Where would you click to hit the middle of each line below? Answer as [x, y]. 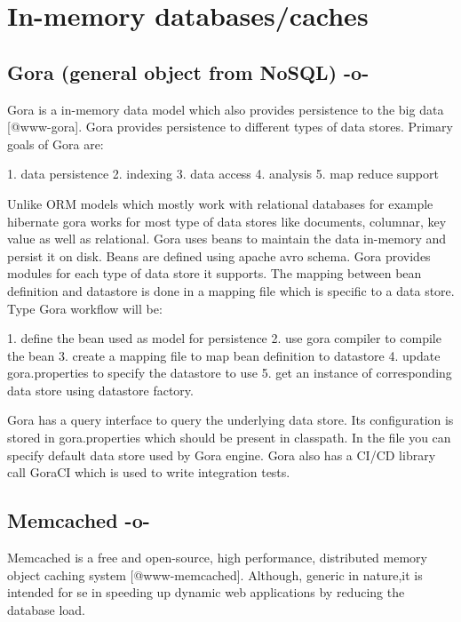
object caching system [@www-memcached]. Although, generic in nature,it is [215, 574]
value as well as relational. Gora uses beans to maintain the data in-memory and [227, 239]
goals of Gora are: [56, 144]
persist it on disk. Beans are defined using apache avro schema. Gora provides [219, 255]
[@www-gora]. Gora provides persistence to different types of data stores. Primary [230, 127]
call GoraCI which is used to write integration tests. [149, 472]
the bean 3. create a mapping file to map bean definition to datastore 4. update [224, 355]
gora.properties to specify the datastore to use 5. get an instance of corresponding [230, 373]
